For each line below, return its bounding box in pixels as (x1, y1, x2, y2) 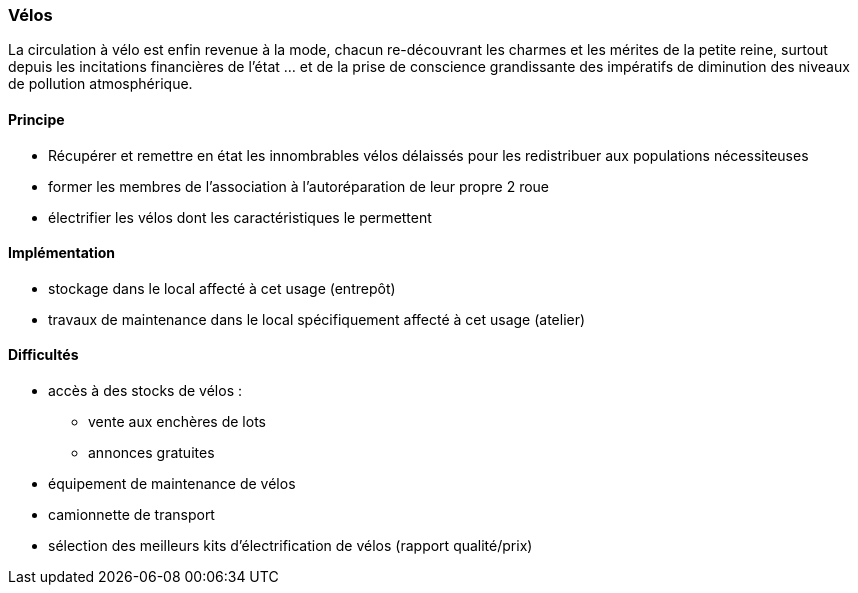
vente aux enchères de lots (88, 413, 266, 431)
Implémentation (8, 244, 116, 262)
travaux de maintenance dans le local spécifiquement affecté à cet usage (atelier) (48, 310, 586, 328)
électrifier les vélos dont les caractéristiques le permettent (48, 208, 432, 226)
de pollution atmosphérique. (8, 75, 193, 93)
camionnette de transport (48, 506, 215, 524)
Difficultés (8, 346, 79, 364)
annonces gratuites (88, 444, 215, 462)
